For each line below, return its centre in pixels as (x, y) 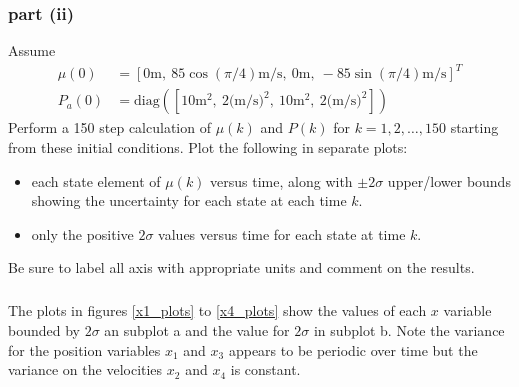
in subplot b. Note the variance (409, 329)
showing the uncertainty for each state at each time (189, 200)
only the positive (82, 233)
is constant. (265, 369)
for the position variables (84, 349)
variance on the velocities (85, 369)
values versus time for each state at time (282, 233)
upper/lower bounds (449, 180)
